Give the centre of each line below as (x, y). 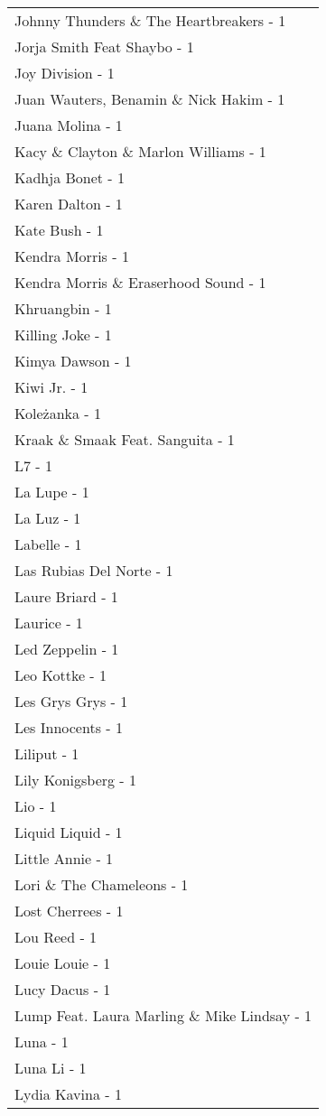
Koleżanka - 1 (58, 413)
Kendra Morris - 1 (72, 256)
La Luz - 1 (48, 518)
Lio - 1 (36, 806)
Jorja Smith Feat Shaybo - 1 (104, 46)
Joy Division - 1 (65, 73)
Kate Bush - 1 (59, 230)
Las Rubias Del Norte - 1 (94, 570)
